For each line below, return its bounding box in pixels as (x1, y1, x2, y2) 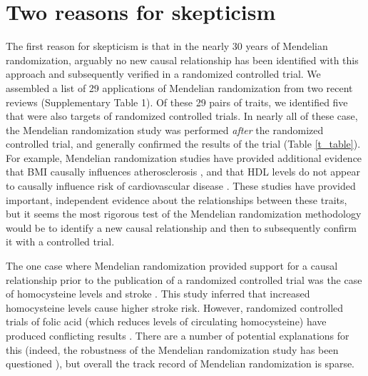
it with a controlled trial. (6, 234, 115, 249)
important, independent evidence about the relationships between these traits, (6, 192, 347, 207)
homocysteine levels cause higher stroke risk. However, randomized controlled (6, 300, 344, 315)
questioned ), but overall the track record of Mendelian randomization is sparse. (6, 356, 355, 371)
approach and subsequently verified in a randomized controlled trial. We (6, 66, 321, 81)
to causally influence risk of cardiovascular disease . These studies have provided (6, 178, 356, 193)
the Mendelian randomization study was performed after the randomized (6, 122, 324, 137)
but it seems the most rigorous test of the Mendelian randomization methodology (6, 206, 362, 221)
